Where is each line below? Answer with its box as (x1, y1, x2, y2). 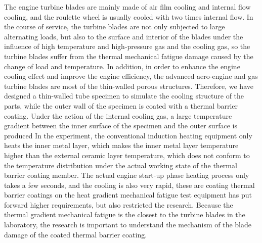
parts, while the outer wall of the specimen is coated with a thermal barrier (4, 100, 238, 111)
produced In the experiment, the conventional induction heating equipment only (4, 130, 252, 140)
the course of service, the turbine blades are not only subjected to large (4, 21, 225, 32)
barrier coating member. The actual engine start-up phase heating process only (4, 170, 249, 180)
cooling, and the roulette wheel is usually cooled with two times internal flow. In (4, 11, 253, 22)
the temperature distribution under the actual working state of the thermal (4, 160, 237, 170)
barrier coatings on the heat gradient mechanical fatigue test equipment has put (4, 189, 252, 200)
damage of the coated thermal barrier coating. (4, 229, 147, 239)
